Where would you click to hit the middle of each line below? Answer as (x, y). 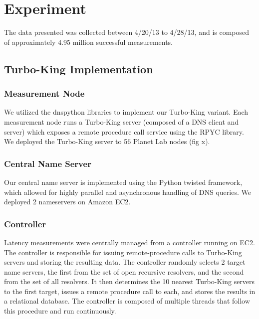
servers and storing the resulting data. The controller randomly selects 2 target (125, 262)
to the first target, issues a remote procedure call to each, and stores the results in (130, 291)
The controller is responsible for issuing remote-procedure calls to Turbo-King (123, 252)
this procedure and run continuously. (60, 311)
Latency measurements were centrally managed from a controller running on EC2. (129, 242)
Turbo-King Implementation (79, 69)
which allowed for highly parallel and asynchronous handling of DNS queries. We (128, 192)
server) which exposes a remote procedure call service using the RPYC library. (124, 131)
